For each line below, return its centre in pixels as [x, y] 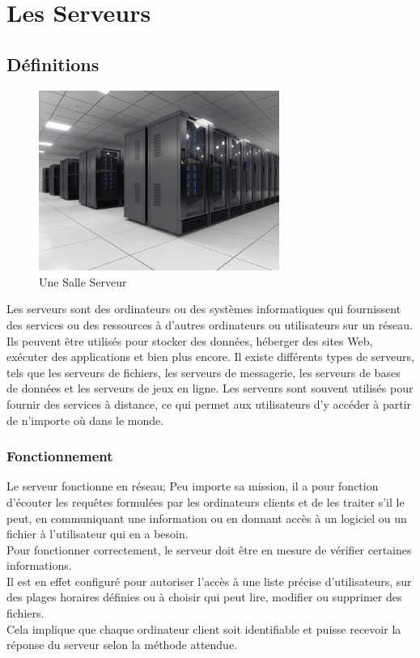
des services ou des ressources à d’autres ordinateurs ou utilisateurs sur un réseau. [210, 324]
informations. [39, 565]
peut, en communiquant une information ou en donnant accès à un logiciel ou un [207, 518]
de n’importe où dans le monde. [85, 420]
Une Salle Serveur [83, 281]
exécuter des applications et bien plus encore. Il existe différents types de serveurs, [210, 357]
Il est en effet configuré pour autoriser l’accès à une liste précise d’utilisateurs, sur [209, 581]
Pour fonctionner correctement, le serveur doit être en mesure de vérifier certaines [209, 549]
